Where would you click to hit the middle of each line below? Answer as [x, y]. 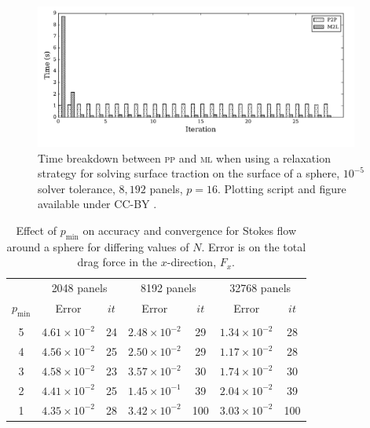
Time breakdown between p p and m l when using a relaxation [184, 157]
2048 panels [79, 288]
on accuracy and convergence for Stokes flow [190, 230]
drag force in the [117, 262]
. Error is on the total [254, 246]
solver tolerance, [77, 188]
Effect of [36, 230]
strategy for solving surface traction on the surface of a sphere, [189, 173]
